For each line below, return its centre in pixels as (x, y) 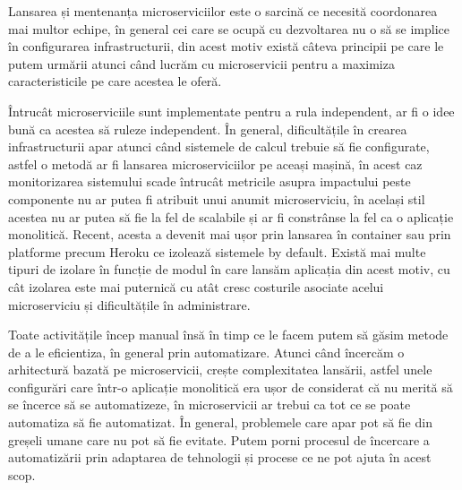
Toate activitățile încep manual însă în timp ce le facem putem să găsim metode (228, 335)
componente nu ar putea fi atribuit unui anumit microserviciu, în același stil (217, 198)
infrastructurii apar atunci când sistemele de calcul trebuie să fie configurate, (219, 146)
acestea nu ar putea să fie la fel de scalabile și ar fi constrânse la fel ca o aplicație (231, 216)
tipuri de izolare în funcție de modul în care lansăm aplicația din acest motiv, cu (229, 269)
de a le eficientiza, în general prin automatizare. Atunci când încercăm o (206, 352)
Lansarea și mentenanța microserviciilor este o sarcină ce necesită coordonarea (223, 11)
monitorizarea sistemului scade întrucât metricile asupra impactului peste (210, 181)
